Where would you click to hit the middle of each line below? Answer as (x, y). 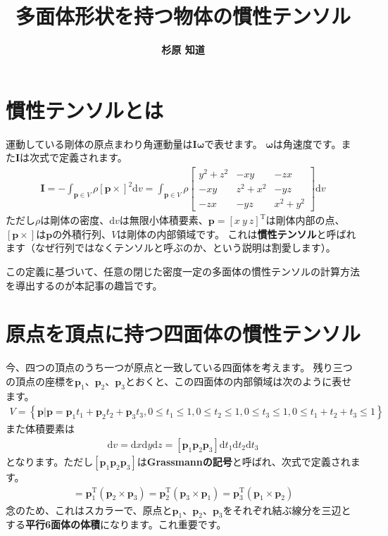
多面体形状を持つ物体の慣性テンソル (183, 16)
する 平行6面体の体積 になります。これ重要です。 (116, 524)
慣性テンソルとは (85, 110)
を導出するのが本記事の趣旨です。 (84, 285)
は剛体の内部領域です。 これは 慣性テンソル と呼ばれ (237, 233)
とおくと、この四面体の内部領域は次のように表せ (238, 381)
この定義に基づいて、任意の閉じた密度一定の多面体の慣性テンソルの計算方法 (183, 271)
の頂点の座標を (40, 381)
